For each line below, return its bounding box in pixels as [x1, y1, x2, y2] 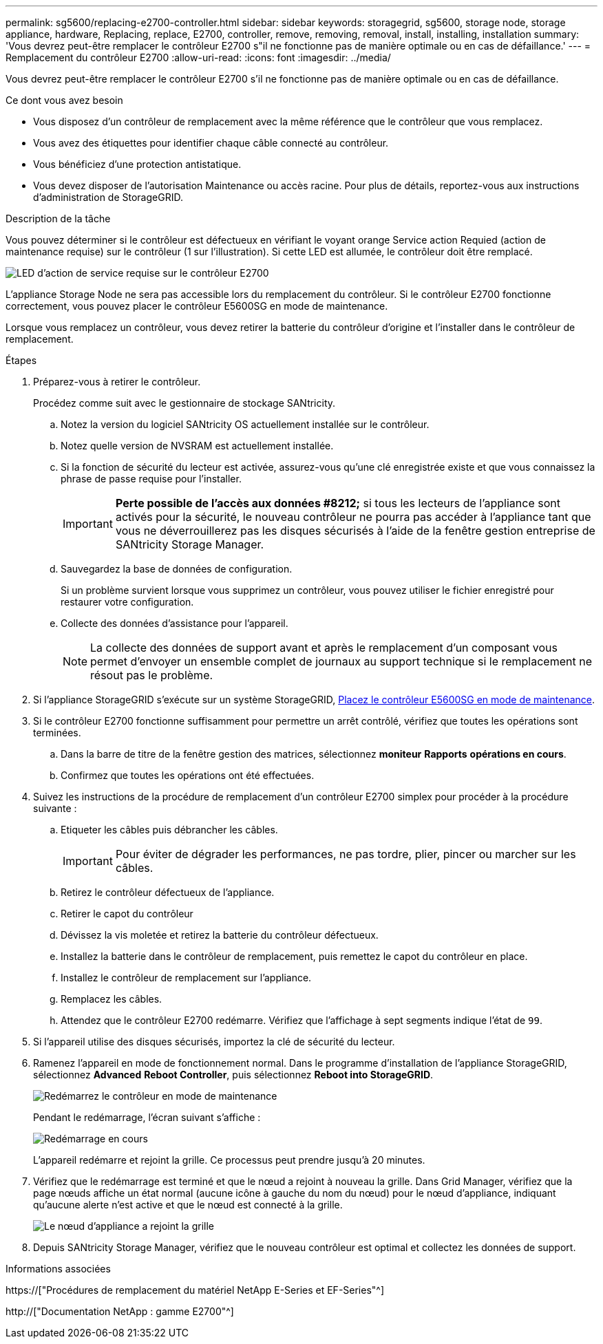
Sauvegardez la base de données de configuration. [61, 563, 293, 575]
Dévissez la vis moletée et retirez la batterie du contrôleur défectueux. [61, 929, 379, 941]
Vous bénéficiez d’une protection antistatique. [33, 158, 242, 170]
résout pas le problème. [90, 668, 213, 682]
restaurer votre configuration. [61, 596, 194, 608]
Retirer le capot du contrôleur [61, 908, 193, 919]
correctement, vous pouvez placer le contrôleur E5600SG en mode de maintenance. [6, 300, 388, 312]
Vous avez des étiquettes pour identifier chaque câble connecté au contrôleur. [33, 137, 389, 149]
